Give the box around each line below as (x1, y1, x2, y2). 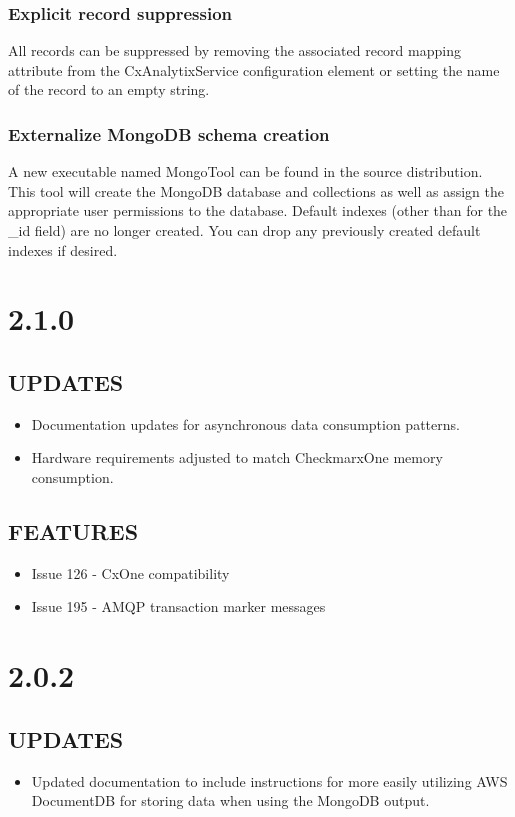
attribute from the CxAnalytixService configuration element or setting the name (8, 59, 500, 80)
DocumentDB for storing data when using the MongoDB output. (31, 790, 430, 811)
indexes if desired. (8, 239, 118, 260)
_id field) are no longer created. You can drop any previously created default (8, 220, 481, 240)
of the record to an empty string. (8, 79, 210, 100)
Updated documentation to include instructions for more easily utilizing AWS (31, 770, 508, 791)
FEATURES (8, 515, 139, 546)
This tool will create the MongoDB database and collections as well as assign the (8, 180, 504, 201)
